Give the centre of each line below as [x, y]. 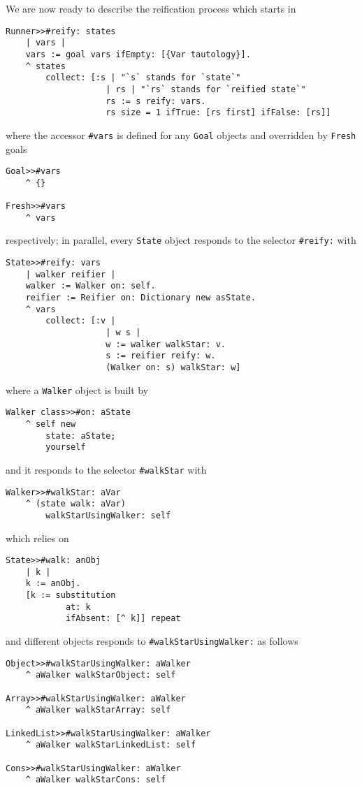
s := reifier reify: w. [161, 356]
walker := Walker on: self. [90, 286]
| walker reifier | [71, 274]
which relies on [37, 538]
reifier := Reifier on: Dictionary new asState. [140, 298]
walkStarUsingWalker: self [108, 515]
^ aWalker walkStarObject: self [101, 675]
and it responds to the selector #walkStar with [106, 469]
